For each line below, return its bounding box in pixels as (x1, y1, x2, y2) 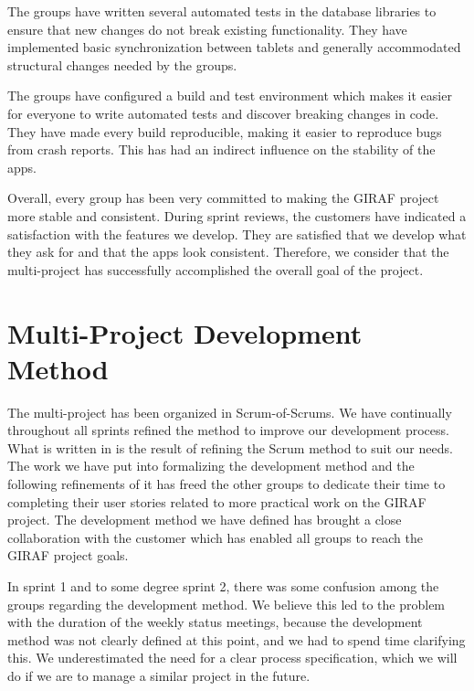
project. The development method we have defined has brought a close (7, 510, 402, 529)
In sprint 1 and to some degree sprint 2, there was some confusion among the (7, 576, 439, 595)
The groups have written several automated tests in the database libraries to (7, 2, 437, 20)
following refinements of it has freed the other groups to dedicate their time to (7, 474, 446, 493)
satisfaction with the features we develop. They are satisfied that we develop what (7, 224, 467, 243)
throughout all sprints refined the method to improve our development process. (7, 420, 449, 440)
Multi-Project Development (7, 314, 363, 351)
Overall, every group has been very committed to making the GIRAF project (7, 188, 439, 207)
